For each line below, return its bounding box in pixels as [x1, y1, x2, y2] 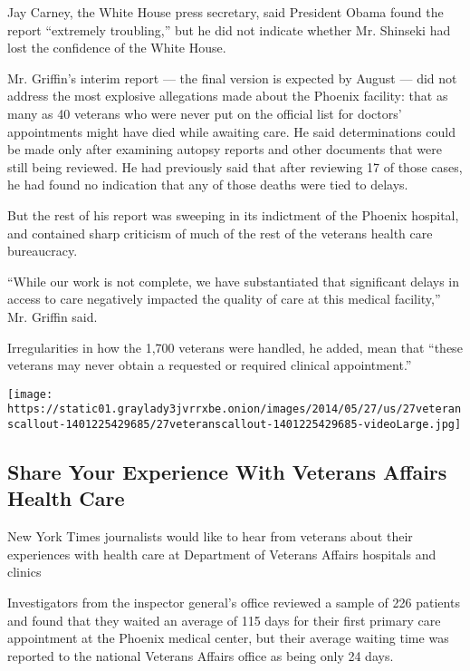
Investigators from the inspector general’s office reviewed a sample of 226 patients [7, 593, 460, 612]
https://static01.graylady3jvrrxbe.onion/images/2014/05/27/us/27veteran [7, 403, 462, 416]
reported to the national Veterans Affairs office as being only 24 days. [7, 646, 394, 665]
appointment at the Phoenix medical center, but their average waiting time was [7, 628, 449, 647]
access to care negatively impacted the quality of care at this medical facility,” [7, 289, 441, 308]
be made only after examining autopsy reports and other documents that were [7, 140, 442, 159]
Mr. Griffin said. [7, 306, 98, 326]
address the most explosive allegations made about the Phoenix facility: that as [7, 86, 448, 105]
